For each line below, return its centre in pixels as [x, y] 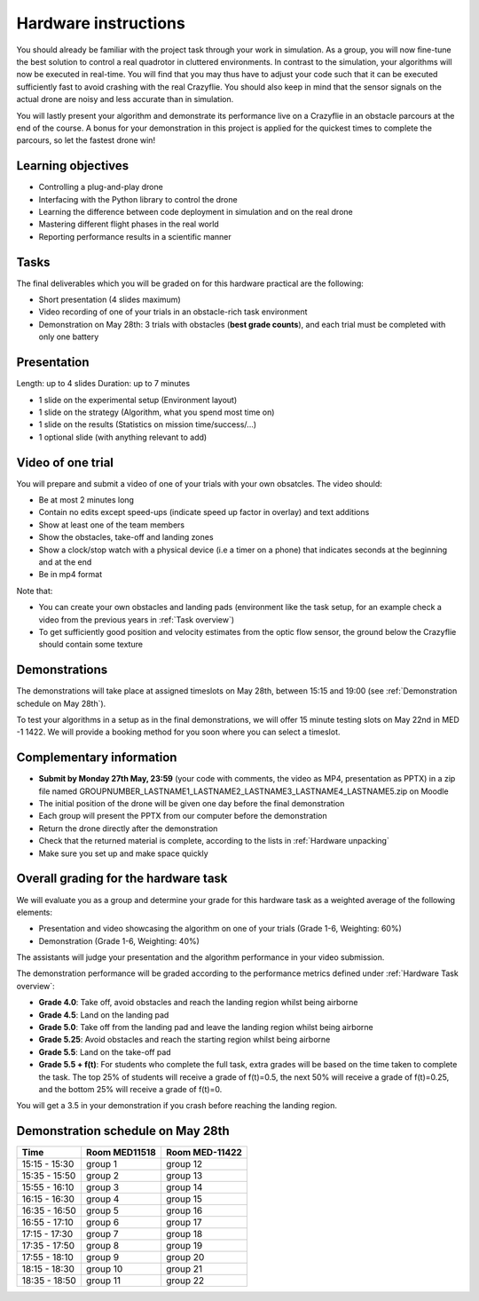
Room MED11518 [121, 1153]
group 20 [185, 1257]
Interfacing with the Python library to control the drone [138, 199]
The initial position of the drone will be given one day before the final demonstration [192, 804]
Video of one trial [65, 462]
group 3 [102, 1187]
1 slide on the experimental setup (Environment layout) [138, 400]
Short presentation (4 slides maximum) [110, 300]
